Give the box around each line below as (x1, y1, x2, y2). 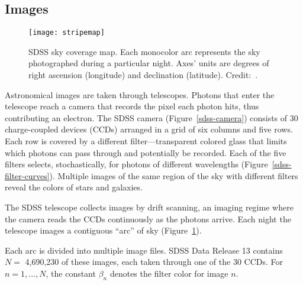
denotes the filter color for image (109, 267, 228, 279)
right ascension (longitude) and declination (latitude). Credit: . (28, 69, 258, 81)
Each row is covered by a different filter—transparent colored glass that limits (5, 135, 287, 147)
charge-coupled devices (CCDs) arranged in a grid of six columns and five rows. (5, 123, 293, 135)
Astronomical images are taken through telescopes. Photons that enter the (5, 88, 275, 101)
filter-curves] (5, 169, 50, 182)
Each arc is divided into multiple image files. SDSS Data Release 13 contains (5, 244, 283, 256)
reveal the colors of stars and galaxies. (5, 181, 143, 193)
